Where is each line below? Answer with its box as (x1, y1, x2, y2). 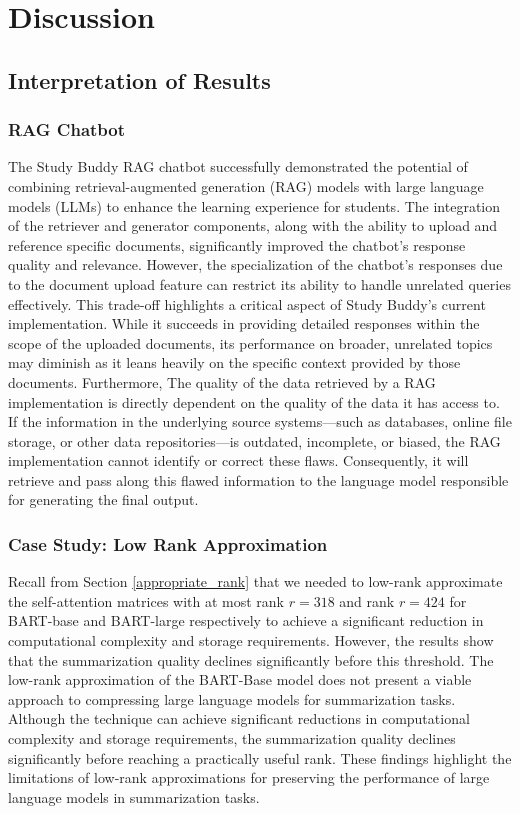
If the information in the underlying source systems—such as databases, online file (8, 411, 512, 432)
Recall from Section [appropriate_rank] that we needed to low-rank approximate (8, 571, 503, 592)
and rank (339, 590, 395, 611)
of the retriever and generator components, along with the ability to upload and (8, 215, 498, 236)
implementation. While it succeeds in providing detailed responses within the (8, 313, 480, 334)
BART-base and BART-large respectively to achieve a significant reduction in (8, 610, 484, 631)
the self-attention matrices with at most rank (8, 590, 285, 611)
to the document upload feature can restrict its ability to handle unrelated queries (8, 273, 511, 294)
